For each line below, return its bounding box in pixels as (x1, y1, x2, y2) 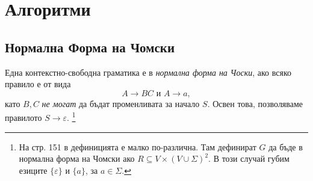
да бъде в (268, 140, 303, 153)
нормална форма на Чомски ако (19, 152, 135, 165)
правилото (5, 111, 42, 124)
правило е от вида (5, 78, 71, 90)
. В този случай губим (208, 152, 290, 165)
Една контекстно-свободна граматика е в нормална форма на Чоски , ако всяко (5, 66, 292, 78)
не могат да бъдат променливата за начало (42, 97, 200, 109)
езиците (19, 164, 48, 176)
